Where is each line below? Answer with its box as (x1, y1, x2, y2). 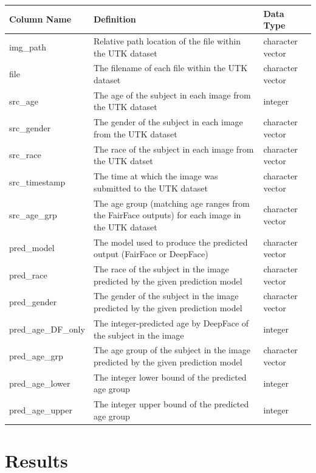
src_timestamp (9, 175, 66, 188)
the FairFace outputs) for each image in (93, 209, 241, 221)
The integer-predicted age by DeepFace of (93, 316, 249, 329)
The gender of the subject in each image (93, 116, 243, 128)
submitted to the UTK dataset (93, 181, 208, 194)
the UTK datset (93, 154, 153, 167)
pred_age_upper (9, 404, 72, 416)
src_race (9, 148, 41, 161)
